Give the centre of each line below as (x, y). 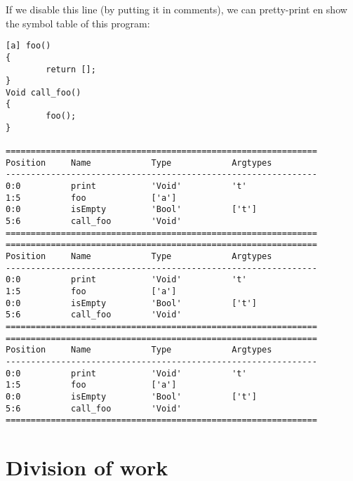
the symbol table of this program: (78, 23)
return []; (71, 69)
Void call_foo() (44, 92)
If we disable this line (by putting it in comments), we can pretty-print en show (176, 9)
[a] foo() (28, 46)
